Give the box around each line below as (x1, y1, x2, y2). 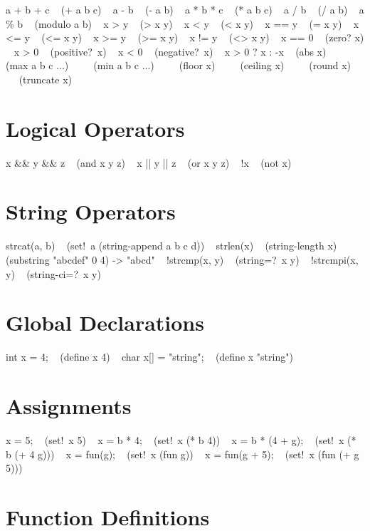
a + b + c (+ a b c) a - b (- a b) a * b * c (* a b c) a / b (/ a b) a (6, 2, 364, 16)
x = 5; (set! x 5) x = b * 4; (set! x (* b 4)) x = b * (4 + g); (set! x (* (6, 433, 356, 448)
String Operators (6, 197, 176, 226)
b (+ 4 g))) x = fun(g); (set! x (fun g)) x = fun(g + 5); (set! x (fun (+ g (6, 446, 359, 461)
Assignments (6, 391, 132, 421)
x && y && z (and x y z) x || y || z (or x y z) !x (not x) (6, 155, 292, 170)
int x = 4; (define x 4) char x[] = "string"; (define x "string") (6, 349, 293, 364)
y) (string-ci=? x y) (6, 266, 101, 281)
